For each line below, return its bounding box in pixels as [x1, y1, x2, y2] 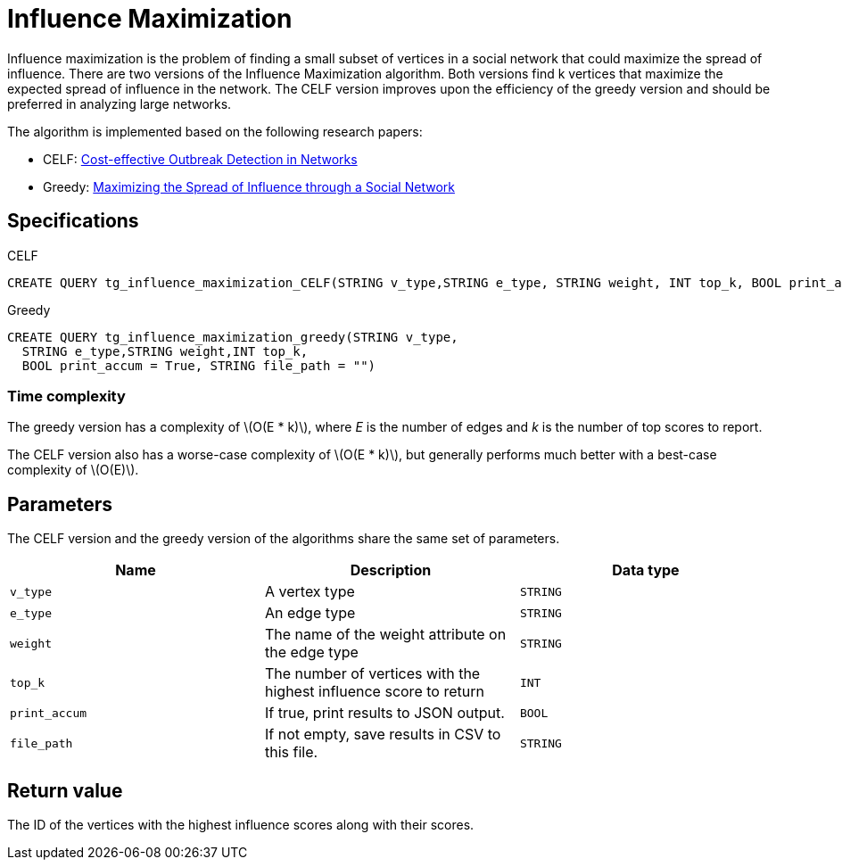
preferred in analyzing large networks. [7, 95, 232, 111]
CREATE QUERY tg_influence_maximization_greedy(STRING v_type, [7, 329, 458, 344]
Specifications [7, 210, 139, 233]
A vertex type [264, 582, 355, 601]
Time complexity [7, 386, 126, 405]
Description [350, 561, 432, 580]
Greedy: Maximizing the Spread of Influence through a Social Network [43, 178, 455, 194]
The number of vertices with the [264, 665, 481, 683]
